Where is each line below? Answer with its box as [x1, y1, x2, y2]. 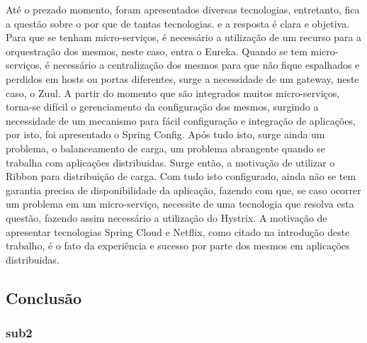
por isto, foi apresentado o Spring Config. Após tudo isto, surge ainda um [6, 127, 325, 142]
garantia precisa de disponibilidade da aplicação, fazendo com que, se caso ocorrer [6, 182, 361, 197]
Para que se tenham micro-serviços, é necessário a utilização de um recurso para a [6, 30, 362, 45]
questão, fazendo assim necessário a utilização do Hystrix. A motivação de [6, 210, 327, 225]
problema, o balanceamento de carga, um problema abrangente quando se [6, 140, 325, 155]
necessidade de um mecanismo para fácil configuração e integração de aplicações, [6, 113, 356, 128]
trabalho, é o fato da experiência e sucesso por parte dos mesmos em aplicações [6, 238, 350, 253]
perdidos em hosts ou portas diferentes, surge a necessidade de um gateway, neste [6, 71, 359, 86]
